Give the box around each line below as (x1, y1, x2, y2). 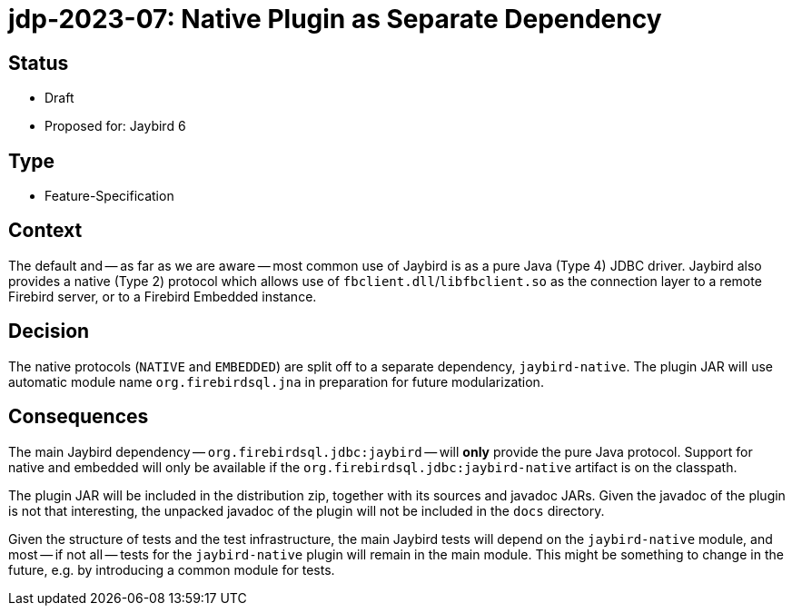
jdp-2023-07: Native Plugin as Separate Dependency (8, 4, 662, 35)
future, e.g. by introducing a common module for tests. (8, 561, 335, 578)
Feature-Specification (45, 188, 174, 204)
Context (8, 219, 83, 242)
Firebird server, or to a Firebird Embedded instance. (8, 288, 317, 304)
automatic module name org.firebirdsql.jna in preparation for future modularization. (8, 373, 544, 390)
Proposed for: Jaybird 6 (45, 118, 186, 134)
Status (8, 51, 69, 74)
